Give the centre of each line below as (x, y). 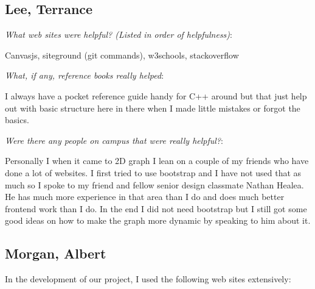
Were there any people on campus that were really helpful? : (114, 140)
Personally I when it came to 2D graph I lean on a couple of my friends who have (157, 161)
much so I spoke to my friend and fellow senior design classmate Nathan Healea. (154, 184)
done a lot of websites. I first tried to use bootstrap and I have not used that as (153, 172)
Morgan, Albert (56, 253)
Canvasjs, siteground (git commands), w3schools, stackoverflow (122, 55)
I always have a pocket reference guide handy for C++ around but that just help (156, 95)
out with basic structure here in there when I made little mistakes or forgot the (153, 108)
